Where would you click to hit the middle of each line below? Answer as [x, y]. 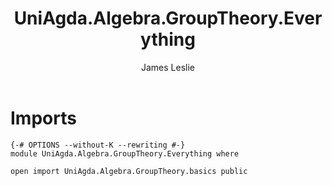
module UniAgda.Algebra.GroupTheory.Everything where [125, 153]
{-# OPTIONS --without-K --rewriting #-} [98, 145]
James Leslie [168, 67]
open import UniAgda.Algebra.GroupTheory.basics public [129, 171]
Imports [43, 118]
